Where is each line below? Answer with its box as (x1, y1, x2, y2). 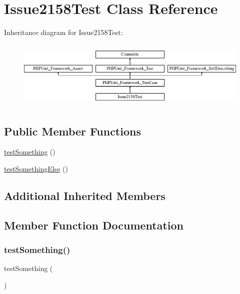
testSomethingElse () (4, 163, 68, 173)
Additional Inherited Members (4, 187, 165, 203)
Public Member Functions (4, 123, 141, 138)
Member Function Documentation (4, 217, 184, 232)
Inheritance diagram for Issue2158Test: (4, 27, 123, 37)
